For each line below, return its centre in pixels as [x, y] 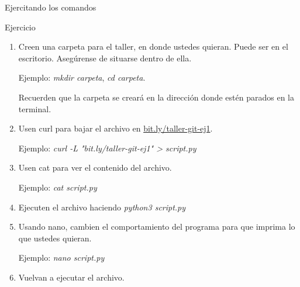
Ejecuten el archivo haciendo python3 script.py [102, 207]
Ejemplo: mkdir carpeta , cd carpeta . [82, 77]
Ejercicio [20, 27]
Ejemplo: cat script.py [58, 187]
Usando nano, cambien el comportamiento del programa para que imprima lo [157, 227]
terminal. [35, 108]
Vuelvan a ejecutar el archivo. [71, 277]
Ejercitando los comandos [51, 7]
